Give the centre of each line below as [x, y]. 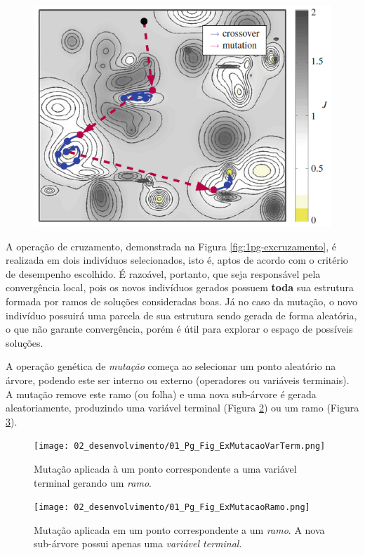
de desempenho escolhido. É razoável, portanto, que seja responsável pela [163, 273]
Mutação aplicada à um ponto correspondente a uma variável [165, 468]
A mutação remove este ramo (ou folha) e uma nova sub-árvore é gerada [161, 394]
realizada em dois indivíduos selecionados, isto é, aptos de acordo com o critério [177, 260]
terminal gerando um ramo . [93, 482]
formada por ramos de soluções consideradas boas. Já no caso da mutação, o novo [181, 301]
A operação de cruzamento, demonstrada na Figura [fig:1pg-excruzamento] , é [171, 246]
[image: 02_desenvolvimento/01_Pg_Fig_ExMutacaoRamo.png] [172, 508]
